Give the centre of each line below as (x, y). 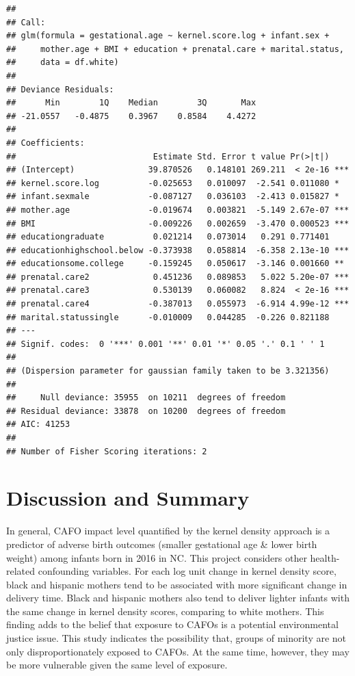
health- (325, 557)
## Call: (26, 22)
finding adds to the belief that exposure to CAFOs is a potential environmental (172, 624)
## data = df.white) (63, 63)
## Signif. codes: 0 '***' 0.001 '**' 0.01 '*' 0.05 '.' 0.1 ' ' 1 (166, 344)
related (21, 571)
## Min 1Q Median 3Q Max (131, 103)
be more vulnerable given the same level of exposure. (117, 665)
